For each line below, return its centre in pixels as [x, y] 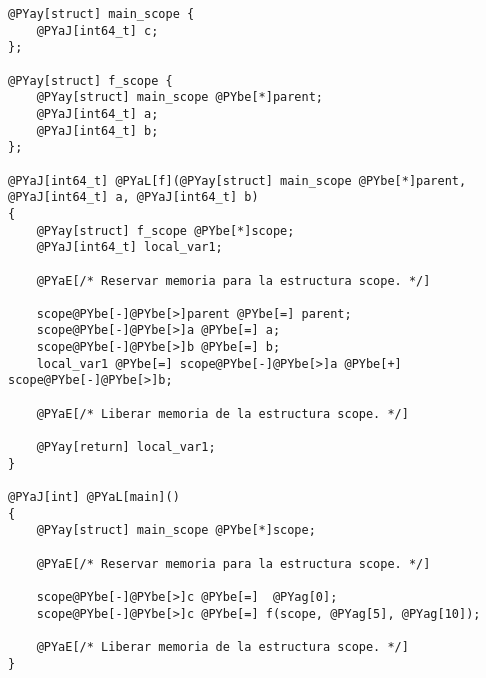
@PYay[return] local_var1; [126, 447]
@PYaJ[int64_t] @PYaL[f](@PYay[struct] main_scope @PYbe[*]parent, [237, 180]
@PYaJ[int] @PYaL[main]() [94, 497]
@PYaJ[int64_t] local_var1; [129, 247]
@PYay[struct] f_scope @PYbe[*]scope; [165, 230]
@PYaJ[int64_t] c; [97, 30]
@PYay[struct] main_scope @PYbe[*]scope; [176, 530]
